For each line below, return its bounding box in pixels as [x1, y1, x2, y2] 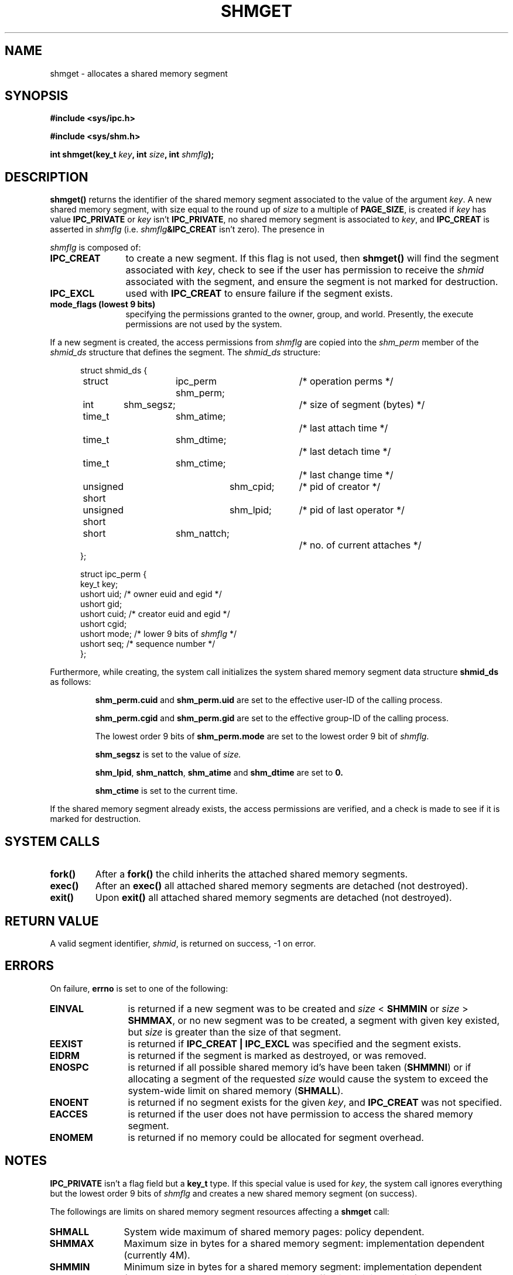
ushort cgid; [80, 619, 127, 629]
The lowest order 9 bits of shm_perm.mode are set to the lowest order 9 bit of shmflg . [95, 731, 429, 742]
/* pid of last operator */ [299, 504, 405, 516]
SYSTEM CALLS [5, 834, 100, 849]
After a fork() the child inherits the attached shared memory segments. [95, 868, 408, 880]
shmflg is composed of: [50, 242, 141, 253]
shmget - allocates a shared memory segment [50, 68, 228, 78]
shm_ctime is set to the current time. [95, 786, 238, 796]
